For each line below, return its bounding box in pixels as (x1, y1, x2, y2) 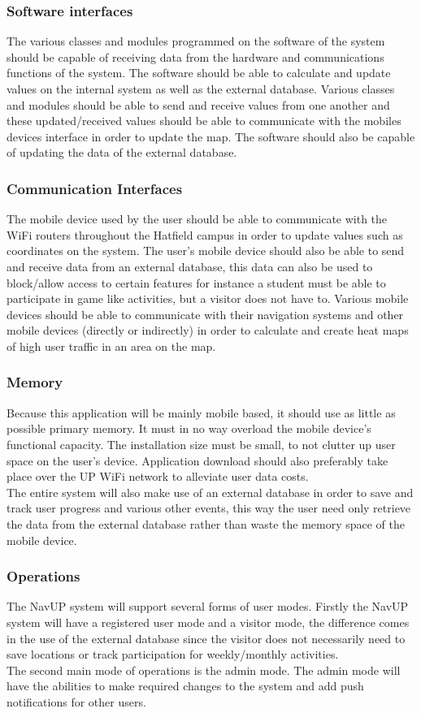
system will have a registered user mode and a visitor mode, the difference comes (7, 613, 410, 630)
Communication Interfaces (7, 178, 183, 198)
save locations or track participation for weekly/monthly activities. (7, 646, 339, 663)
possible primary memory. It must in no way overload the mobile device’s (7, 420, 371, 437)
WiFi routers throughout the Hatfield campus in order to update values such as (7, 226, 403, 243)
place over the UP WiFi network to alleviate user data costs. (7, 468, 309, 485)
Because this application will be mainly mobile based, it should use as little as (7, 404, 396, 421)
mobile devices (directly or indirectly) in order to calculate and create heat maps (7, 322, 409, 339)
